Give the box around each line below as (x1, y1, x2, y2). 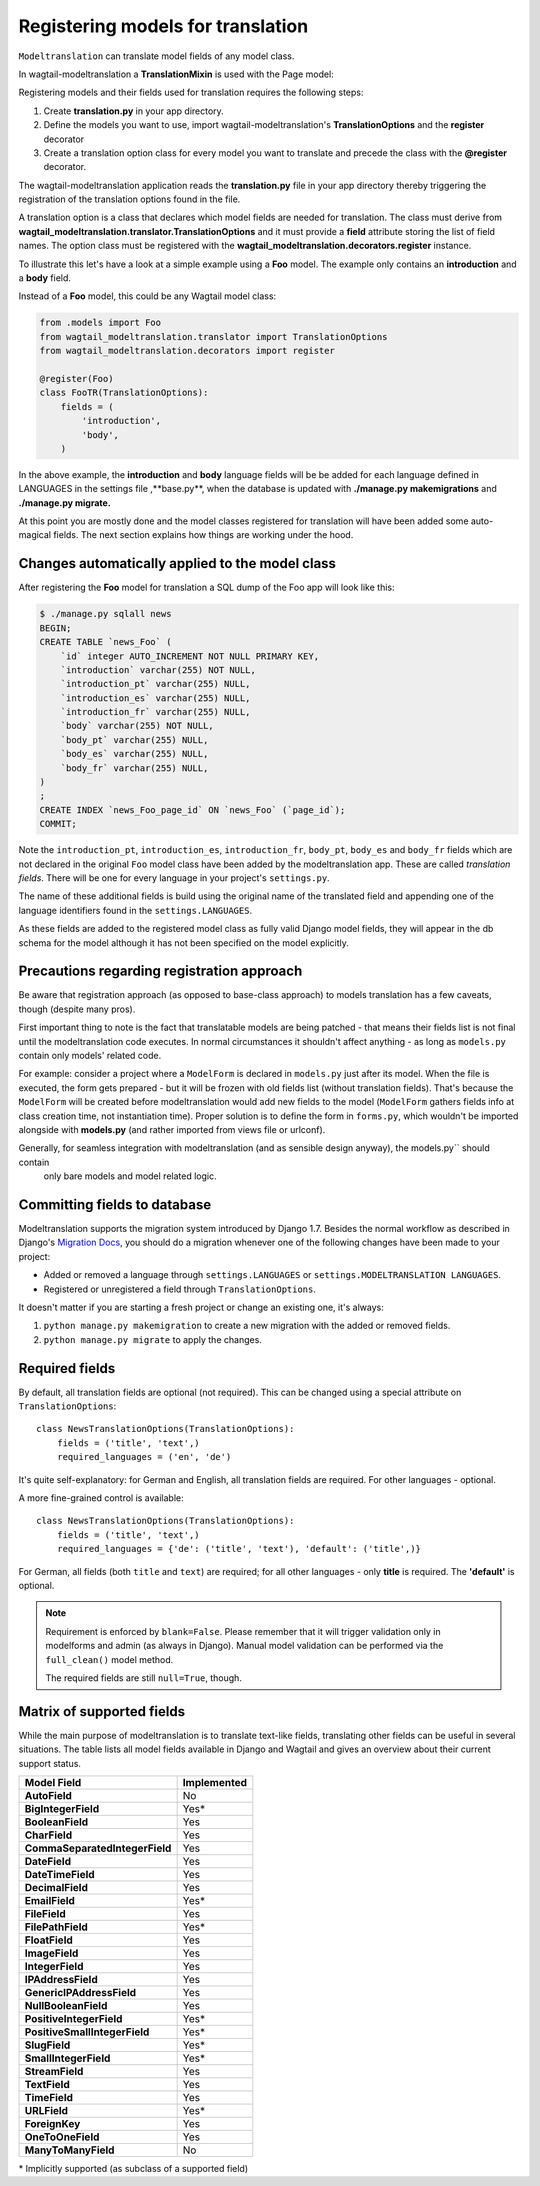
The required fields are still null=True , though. (45, 1671, 242, 1684)
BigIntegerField (24, 1802, 100, 1815)
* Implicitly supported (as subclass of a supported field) (18, 2163, 249, 2174)
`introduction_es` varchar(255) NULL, (60, 692, 251, 704)
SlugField (24, 2038, 71, 2052)
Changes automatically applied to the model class (18, 555, 337, 572)
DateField (24, 1855, 72, 1868)
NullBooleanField (24, 1999, 108, 2012)
